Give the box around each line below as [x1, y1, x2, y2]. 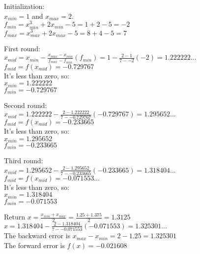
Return [4, 212, 26, 222]
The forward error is [4, 240, 65, 250]
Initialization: [4, 1, 45, 11]
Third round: [4, 155, 43, 166]
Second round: [4, 100, 47, 110]
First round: [4, 43, 40, 53]
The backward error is [4, 230, 71, 241]
